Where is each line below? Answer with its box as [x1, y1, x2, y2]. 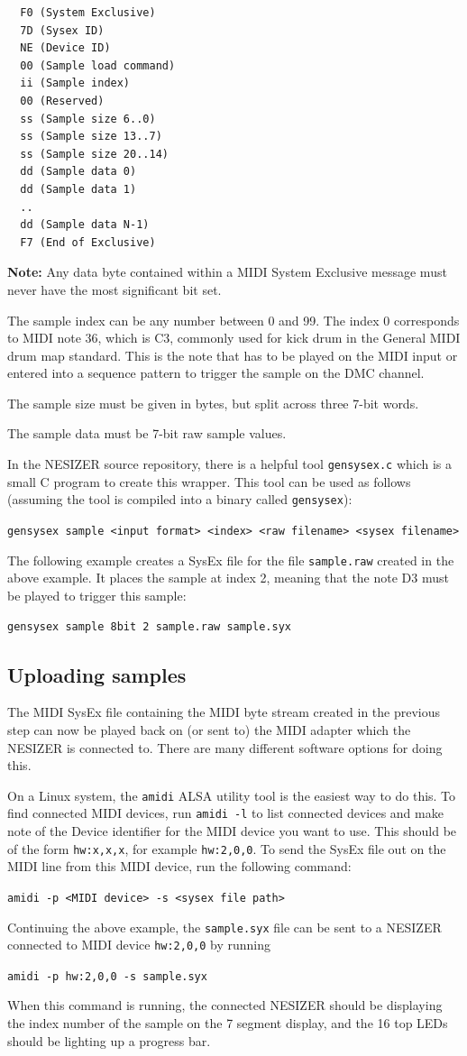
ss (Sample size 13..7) [20, 130, 162, 143]
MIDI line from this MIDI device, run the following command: [7, 857, 352, 876]
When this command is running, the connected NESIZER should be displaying [7, 996, 443, 1015]
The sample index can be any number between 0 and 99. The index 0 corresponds [7, 310, 460, 329]
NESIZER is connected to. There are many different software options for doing [7, 738, 443, 757]
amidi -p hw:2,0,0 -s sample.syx [7, 969, 207, 983]
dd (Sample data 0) [20, 165, 137, 179]
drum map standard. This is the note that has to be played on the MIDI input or [7, 345, 458, 364]
